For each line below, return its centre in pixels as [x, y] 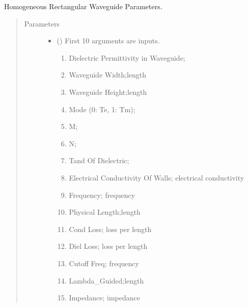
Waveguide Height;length [108, 92]
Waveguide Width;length [108, 75]
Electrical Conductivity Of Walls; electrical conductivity [157, 177]
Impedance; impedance [104, 298]
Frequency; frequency [102, 195]
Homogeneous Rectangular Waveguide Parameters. [83, 6]
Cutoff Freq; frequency [104, 263]
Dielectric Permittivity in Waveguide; [127, 57]
